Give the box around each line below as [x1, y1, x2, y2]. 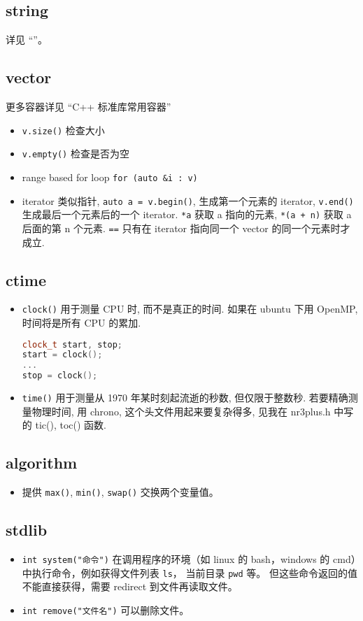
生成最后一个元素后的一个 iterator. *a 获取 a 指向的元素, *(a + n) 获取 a [22, 207, 352, 222]
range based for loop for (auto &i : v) [22, 169, 198, 184]
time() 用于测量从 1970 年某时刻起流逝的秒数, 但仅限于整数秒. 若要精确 [22, 390, 348, 405]
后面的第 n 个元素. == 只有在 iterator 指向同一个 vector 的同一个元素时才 [22, 220, 350, 235]
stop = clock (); [22, 371, 98, 381]
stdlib [6, 519, 48, 541]
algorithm [6, 452, 78, 473]
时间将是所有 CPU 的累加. [22, 315, 141, 329]
